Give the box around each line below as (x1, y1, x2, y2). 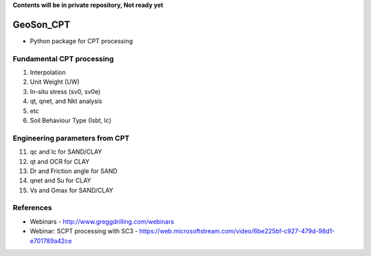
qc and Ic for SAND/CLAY (30, 148, 102, 156)
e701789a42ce (30, 237, 72, 245)
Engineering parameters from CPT (12, 133, 130, 143)
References (12, 203, 52, 213)
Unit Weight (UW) (30, 78, 80, 86)
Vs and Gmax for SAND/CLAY (30, 186, 113, 194)
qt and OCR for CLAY (30, 157, 90, 165)
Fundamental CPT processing (12, 54, 114, 63)
